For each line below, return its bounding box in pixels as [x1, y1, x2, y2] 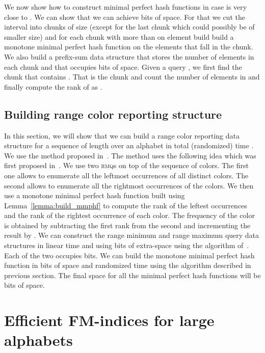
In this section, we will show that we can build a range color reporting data [4, 130, 240, 141]
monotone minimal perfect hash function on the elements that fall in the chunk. [4, 41, 253, 52]
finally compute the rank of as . [4, 81, 102, 92]
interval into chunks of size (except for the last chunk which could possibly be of [4, 21, 255, 32]
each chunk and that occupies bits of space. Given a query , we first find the [4, 61, 242, 72]
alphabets [4, 330, 73, 350]
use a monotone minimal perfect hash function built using [4, 190, 185, 201]
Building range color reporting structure [4, 106, 222, 122]
